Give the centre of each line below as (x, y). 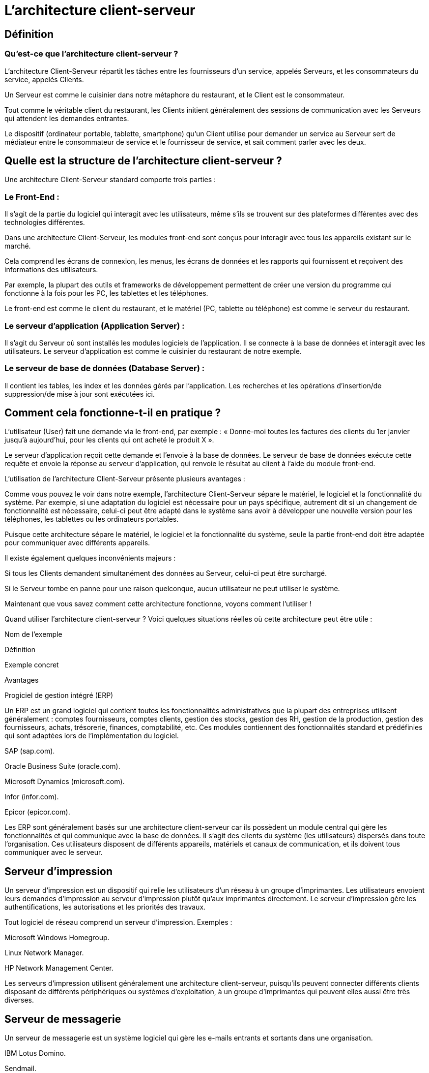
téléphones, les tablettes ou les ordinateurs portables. (92, 519)
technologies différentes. (45, 222)
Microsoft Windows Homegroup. (57, 938)
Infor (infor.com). (32, 797)
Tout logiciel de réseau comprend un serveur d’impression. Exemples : (118, 922)
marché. (18, 246)
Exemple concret (32, 665)
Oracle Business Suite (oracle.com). (62, 766)
